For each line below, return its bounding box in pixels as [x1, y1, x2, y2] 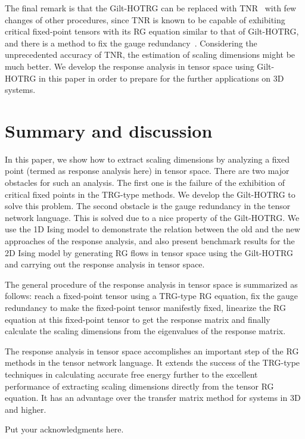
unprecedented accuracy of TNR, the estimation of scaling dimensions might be [5, 48, 295, 61]
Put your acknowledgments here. [5, 423, 124, 435]
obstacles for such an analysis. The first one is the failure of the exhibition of [5, 176, 285, 189]
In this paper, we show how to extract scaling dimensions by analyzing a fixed [5, 152, 290, 165]
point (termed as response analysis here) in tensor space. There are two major [5, 164, 290, 177]
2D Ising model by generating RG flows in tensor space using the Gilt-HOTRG [5, 246, 293, 259]
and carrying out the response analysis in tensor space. [5, 258, 205, 270]
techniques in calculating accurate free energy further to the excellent [5, 368, 258, 380]
